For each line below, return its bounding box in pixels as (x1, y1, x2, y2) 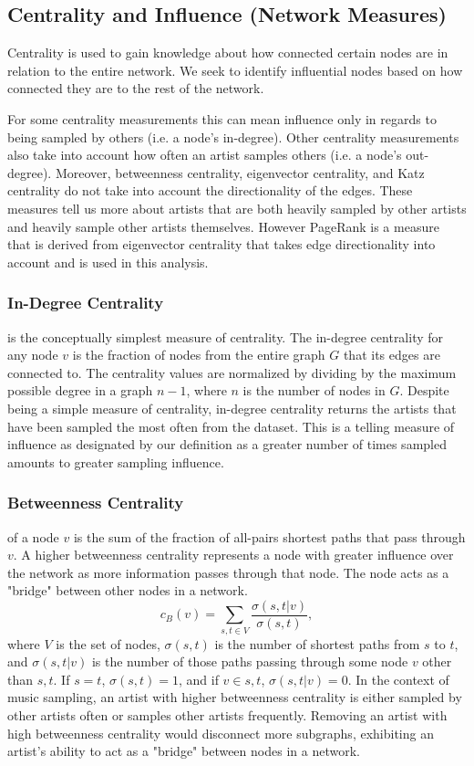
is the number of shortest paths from (214, 634, 420, 653)
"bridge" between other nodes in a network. (7, 581, 248, 600)
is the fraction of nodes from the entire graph (72, 345, 325, 364)
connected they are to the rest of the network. (7, 79, 264, 98)
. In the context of (347, 669, 449, 688)
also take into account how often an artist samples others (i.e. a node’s (7, 145, 402, 164)
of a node (7, 527, 59, 546)
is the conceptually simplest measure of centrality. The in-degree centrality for (7, 327, 444, 346)
